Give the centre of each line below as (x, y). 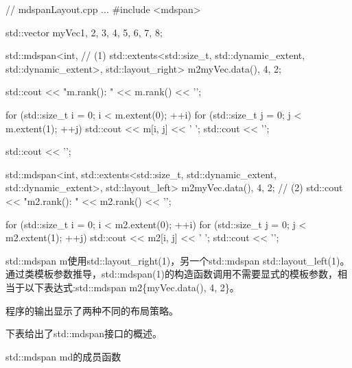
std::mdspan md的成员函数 (63, 356)
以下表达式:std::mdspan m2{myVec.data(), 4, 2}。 (132, 287)
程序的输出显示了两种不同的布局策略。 (92, 310)
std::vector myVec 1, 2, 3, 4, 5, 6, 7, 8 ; (84, 32)
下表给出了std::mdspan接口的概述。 (84, 333)
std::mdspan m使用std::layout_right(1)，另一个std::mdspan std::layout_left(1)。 (178, 260)
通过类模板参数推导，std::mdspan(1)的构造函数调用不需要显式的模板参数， (172, 274)
